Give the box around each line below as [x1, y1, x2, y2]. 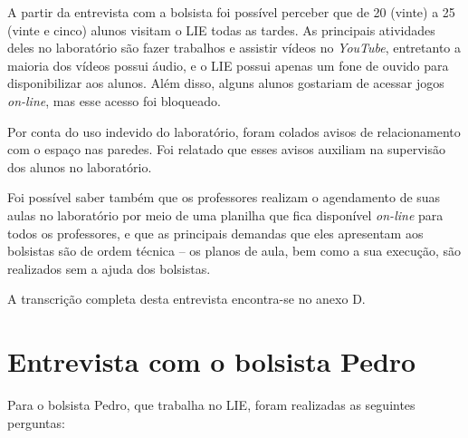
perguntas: [7, 413, 65, 432]
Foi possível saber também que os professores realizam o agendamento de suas [7, 188, 441, 207]
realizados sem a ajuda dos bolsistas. [7, 258, 211, 277]
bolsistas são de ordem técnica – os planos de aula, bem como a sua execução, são [7, 241, 462, 260]
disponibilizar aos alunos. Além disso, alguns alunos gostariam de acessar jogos [7, 73, 444, 92]
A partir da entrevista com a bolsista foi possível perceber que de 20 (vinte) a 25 [7, 3, 455, 21]
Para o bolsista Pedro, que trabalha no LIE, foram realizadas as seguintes [7, 395, 415, 414]
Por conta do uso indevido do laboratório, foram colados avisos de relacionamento [7, 122, 461, 141]
